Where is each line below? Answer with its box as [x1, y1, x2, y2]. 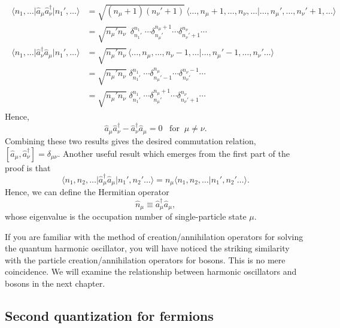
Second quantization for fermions [5, 306, 214, 325]
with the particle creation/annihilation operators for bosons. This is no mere [5, 253, 286, 266]
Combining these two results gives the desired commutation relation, [5, 134, 256, 147]
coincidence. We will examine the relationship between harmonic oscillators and [5, 265, 297, 278]
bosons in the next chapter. [5, 277, 105, 290]
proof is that [5, 161, 51, 174]
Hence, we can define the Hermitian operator [5, 186, 169, 198]
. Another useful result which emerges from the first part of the [57, 147, 290, 159]
